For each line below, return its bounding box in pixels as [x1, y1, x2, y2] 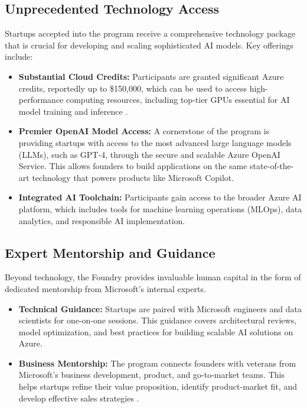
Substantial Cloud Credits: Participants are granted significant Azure [18, 70, 284, 82]
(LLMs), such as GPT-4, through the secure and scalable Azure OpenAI [18, 148, 280, 160]
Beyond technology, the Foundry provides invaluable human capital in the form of [5, 271, 301, 283]
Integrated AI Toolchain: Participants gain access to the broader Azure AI [18, 191, 302, 203]
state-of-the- [250, 160, 294, 172]
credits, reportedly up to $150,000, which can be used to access [18, 82, 247, 94]
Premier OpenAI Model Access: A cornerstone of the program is [18, 125, 270, 137]
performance [18, 93, 64, 106]
